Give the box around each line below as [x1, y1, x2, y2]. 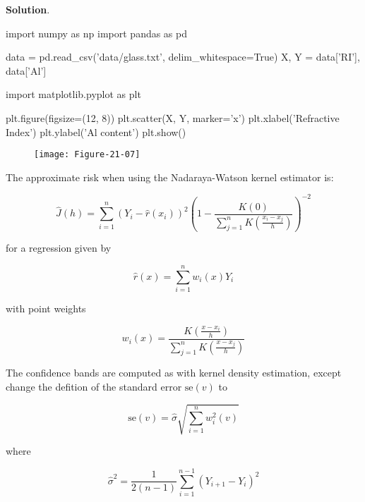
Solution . [6, 2, 50, 16]
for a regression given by [6, 240, 112, 255]
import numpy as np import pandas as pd [6, 25, 188, 40]
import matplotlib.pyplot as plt [6, 87, 141, 102]
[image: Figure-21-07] [34, 149, 140, 160]
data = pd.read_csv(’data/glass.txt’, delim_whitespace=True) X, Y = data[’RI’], [6, 49, 360, 64]
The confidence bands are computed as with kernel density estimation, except [6, 365, 342, 380]
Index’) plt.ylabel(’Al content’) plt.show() [6, 124, 186, 139]
